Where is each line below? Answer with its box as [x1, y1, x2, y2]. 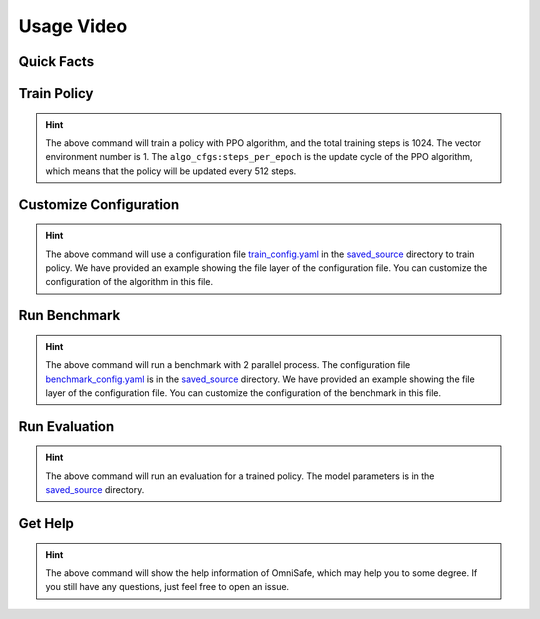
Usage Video [18, 15, 128, 37]
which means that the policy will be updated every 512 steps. [45, 165, 297, 177]
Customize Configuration [18, 196, 180, 213]
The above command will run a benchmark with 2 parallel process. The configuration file [45, 359, 411, 371]
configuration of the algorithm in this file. [45, 276, 214, 288]
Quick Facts [18, 53, 95, 70]
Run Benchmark [18, 307, 121, 324]
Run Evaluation [18, 418, 115, 435]
